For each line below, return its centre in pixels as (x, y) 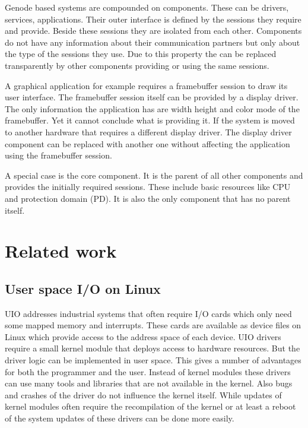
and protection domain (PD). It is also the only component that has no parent (148, 198)
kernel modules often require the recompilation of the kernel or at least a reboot (150, 406)
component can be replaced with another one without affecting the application (147, 143)
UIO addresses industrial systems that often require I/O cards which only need (148, 313)
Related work (61, 251)
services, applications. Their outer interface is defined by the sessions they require (153, 19)
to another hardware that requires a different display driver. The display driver (148, 131)
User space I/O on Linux (83, 288)
